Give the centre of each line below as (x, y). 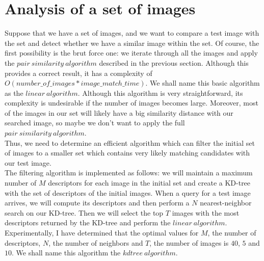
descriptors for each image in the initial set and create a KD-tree (149, 183)
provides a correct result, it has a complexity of (78, 73)
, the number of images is (189, 242)
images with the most (206, 212)
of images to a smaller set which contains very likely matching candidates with (127, 153)
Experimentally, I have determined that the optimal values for (102, 232)
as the (14, 93)
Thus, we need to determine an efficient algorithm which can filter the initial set (130, 142)
